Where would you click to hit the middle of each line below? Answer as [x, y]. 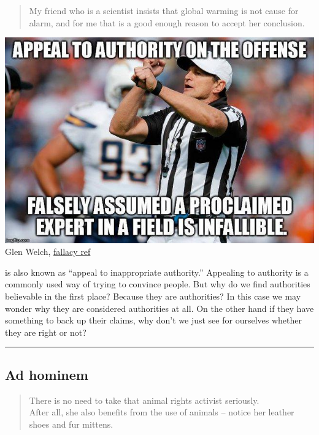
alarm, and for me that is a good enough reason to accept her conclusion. [167, 22]
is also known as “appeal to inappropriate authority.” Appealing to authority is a [157, 272]
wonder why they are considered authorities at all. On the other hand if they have [159, 308]
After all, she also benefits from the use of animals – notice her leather [162, 412]
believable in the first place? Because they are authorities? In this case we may [153, 296]
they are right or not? [46, 332]
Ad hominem [47, 374]
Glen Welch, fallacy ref [48, 252]
